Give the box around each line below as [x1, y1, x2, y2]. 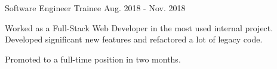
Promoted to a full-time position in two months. [5, 52, 181, 65]
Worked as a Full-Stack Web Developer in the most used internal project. [5, 21, 273, 34]
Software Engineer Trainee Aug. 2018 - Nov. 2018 [5, 2, 186, 14]
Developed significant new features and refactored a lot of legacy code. [5, 33, 263, 45]
